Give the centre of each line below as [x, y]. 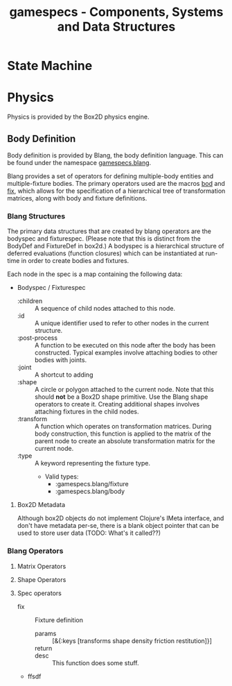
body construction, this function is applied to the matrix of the [123, 434]
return [43, 648]
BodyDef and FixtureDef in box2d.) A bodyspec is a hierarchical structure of [116, 246]
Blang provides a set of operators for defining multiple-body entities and [110, 176]
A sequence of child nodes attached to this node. [105, 309]
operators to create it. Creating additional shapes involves [117, 404]
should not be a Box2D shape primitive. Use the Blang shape [121, 397]
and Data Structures [116, 27]
